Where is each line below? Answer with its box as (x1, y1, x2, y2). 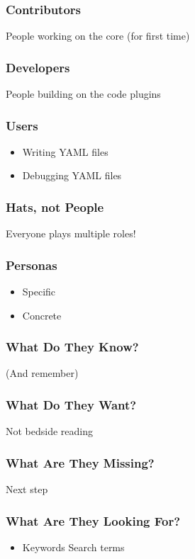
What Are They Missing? (6, 453, 155, 471)
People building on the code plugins (6, 86, 161, 101)
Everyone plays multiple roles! (6, 226, 136, 241)
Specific (22, 284, 56, 299)
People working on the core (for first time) (6, 28, 190, 43)
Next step (6, 482, 48, 497)
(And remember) (6, 366, 79, 380)
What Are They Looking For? (6, 512, 181, 529)
